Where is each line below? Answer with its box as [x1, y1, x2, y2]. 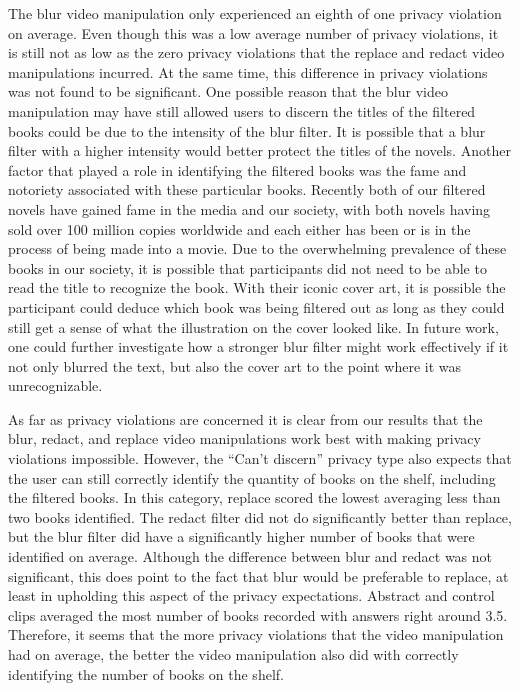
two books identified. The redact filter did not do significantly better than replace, [8, 506, 512, 527]
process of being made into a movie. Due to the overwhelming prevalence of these [8, 238, 507, 259]
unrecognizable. [8, 375, 103, 396]
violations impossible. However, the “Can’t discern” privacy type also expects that [8, 448, 512, 469]
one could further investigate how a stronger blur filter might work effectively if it [8, 336, 509, 357]
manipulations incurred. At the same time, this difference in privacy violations [8, 61, 488, 82]
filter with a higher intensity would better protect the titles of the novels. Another [8, 140, 511, 161]
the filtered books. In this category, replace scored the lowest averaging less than [8, 487, 501, 508]
